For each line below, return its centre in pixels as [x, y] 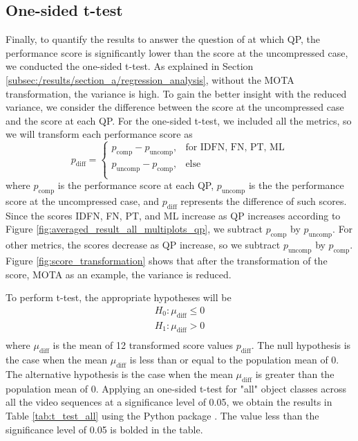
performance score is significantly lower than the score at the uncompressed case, [177, 52]
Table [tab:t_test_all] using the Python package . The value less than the [162, 415]
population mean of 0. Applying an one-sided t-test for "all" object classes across [176, 388]
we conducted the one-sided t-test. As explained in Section [130, 66]
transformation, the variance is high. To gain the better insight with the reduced [176, 93]
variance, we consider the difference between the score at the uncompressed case [175, 107]
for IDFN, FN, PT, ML [235, 148]
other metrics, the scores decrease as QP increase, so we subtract [143, 245]
